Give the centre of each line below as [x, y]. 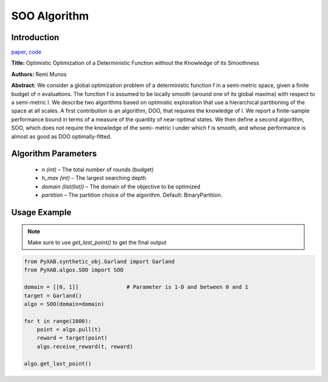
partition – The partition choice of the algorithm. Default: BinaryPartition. [132, 195]
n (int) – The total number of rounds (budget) [98, 169]
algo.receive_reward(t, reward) [85, 346]
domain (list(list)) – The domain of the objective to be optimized [121, 186]
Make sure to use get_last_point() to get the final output [97, 242]
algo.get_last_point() [58, 363]
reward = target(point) [72, 338]
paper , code [26, 52]
